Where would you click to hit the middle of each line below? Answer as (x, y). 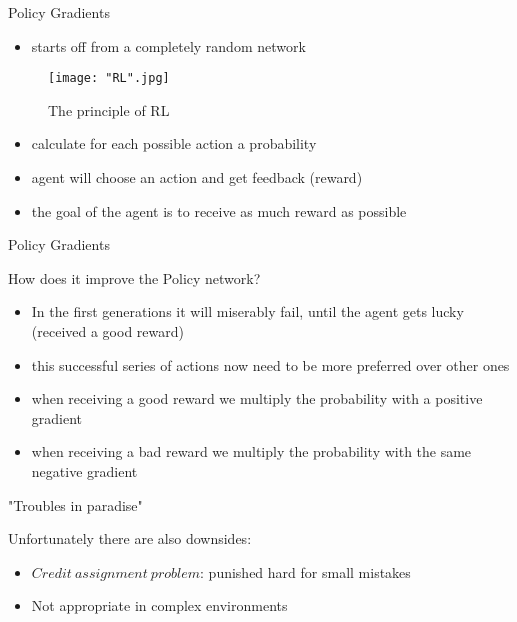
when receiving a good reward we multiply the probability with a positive (257, 398)
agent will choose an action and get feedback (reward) (197, 177)
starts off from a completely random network (168, 45)
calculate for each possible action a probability (174, 143)
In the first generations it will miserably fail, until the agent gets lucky (247, 311)
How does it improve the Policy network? (134, 277)
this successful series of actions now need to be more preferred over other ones (270, 364)
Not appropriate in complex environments (159, 605)
